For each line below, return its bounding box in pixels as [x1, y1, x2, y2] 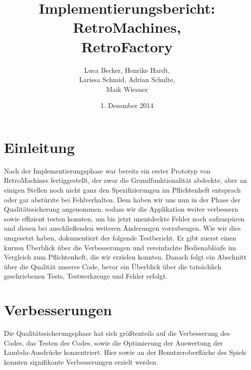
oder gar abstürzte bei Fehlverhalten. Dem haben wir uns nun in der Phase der [4, 194, 241, 204]
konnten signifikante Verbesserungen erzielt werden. [4, 356, 158, 367]
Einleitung [4, 137, 75, 157]
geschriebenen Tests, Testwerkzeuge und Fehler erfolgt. [4, 271, 168, 281]
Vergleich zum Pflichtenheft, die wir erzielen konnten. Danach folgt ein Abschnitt [4, 252, 247, 262]
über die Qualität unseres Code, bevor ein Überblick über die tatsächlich [4, 261, 222, 271]
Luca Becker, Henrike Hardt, [84, 65, 170, 75]
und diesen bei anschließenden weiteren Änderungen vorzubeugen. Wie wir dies [4, 223, 241, 233]
